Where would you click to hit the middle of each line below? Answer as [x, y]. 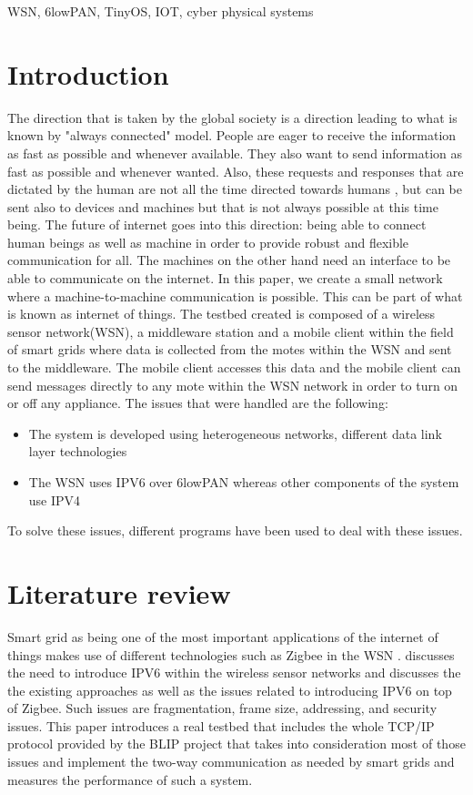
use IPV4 [55, 499]
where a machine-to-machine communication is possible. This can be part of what [235, 296]
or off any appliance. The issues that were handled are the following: [198, 403]
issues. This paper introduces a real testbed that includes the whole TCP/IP [221, 725]
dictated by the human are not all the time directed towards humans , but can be [235, 189]
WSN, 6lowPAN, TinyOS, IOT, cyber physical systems [161, 11]
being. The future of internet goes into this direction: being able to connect [217, 224]
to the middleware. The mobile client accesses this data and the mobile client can [234, 367]
